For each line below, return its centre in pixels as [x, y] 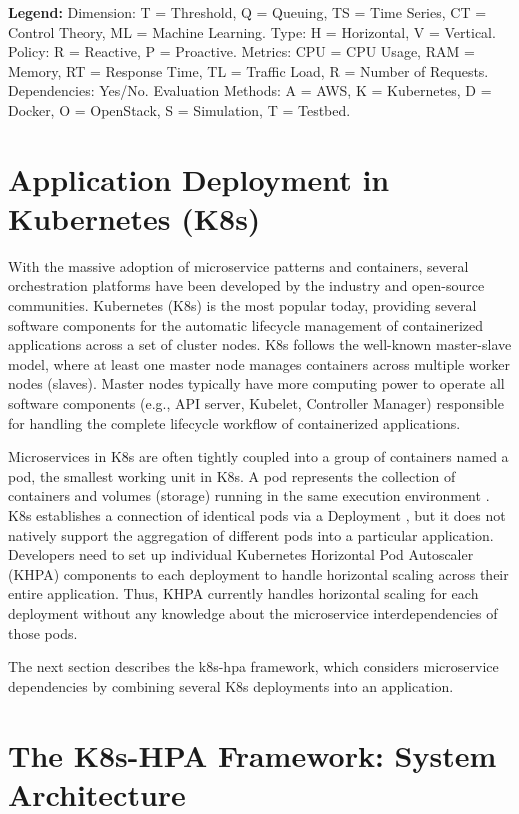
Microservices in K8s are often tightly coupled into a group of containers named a [258, 456]
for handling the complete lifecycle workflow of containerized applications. [234, 422]
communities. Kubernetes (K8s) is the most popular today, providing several [242, 305]
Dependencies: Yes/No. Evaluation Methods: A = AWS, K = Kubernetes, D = [250, 90]
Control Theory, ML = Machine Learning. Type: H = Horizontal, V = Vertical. [252, 31]
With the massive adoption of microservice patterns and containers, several [238, 265]
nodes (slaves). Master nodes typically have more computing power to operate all [256, 383]
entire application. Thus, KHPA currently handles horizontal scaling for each [243, 593]
